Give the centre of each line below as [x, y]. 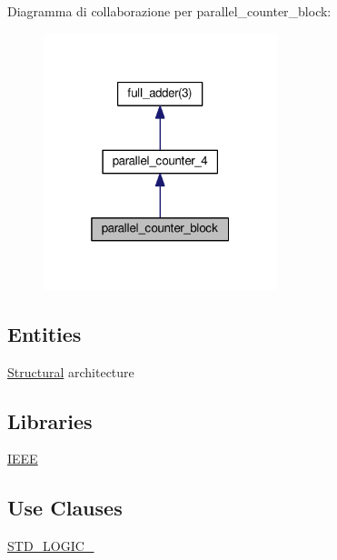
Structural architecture [71, 371]
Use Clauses [65, 508]
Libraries [50, 420]
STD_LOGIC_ [51, 546]
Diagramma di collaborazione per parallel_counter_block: [169, 11]
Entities [45, 333]
